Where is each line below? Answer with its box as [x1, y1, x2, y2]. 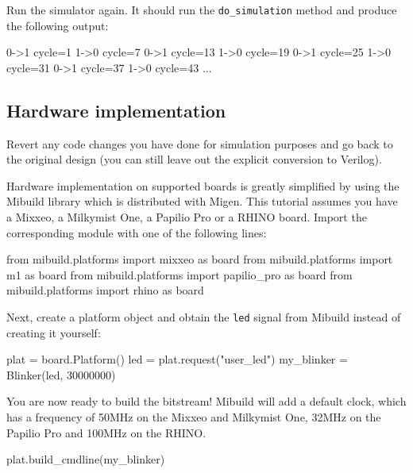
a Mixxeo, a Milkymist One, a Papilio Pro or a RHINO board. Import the [6, 209, 367, 225]
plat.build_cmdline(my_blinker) [6, 451, 165, 467]
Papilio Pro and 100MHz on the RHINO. [6, 424, 206, 440]
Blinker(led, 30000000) [6, 366, 116, 383]
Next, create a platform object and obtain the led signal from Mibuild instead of [6, 308, 401, 325]
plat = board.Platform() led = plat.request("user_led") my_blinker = [6, 351, 348, 367]
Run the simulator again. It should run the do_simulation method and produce [6, 2, 397, 17]
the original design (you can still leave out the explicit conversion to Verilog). [6, 151, 382, 167]
